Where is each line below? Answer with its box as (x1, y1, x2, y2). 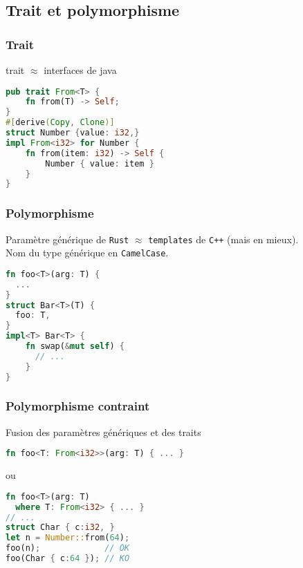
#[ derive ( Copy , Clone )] (6, 117, 115, 128)
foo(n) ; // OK (6, 543, 129, 553)
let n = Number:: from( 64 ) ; (6, 533, 130, 543)
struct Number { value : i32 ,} (6, 128, 140, 138)
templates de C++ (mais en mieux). (148, 231, 299, 246)
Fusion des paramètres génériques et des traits (6, 424, 201, 439)
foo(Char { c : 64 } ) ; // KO (6, 553, 130, 564)
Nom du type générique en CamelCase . (6, 245, 169, 260)
